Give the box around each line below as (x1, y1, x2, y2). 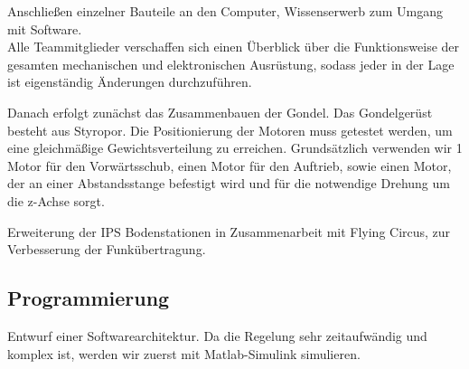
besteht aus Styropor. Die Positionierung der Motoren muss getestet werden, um (7, 120, 453, 139)
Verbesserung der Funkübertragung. (7, 240, 206, 259)
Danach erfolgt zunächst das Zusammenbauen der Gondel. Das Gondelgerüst (7, 102, 433, 121)
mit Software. (7, 19, 82, 38)
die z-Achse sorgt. (7, 191, 105, 210)
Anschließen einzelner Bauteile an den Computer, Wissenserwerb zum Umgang (7, 2, 444, 20)
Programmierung (7, 284, 170, 312)
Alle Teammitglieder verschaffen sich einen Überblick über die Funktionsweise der (7, 37, 460, 56)
